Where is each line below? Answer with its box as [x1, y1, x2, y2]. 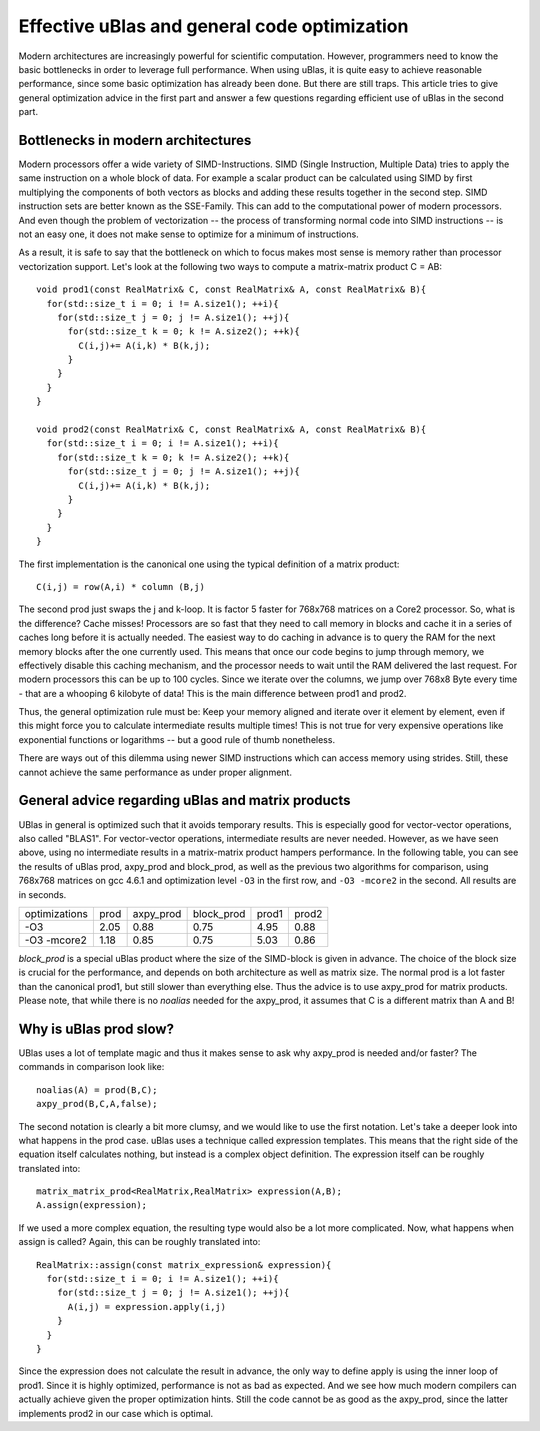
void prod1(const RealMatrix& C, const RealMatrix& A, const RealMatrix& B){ [36, 284, 427, 295]
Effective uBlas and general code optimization [18, 15, 409, 37]
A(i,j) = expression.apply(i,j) [67, 1301, 227, 1312]
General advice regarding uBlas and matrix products [18, 792, 351, 809]
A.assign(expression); [36, 1200, 148, 1211]
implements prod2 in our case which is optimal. [18, 1407, 214, 1419]
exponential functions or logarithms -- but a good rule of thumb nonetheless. [18, 733, 335, 745]
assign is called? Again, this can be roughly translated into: [18, 1236, 261, 1248]
